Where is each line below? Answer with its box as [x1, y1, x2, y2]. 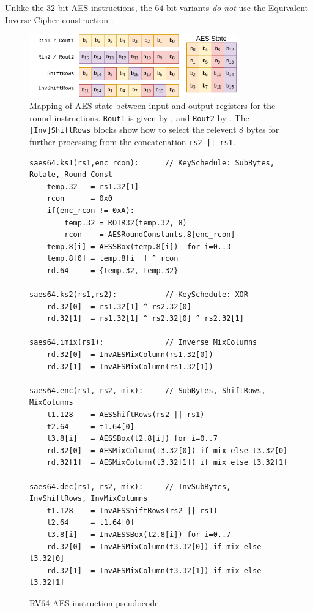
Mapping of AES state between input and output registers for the [29, 99, 276, 111]
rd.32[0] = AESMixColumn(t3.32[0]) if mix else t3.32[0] [46, 446, 288, 455]
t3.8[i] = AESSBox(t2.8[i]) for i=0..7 [46, 434, 218, 443]
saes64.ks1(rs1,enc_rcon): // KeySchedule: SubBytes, [29, 158, 274, 167]
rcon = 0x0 [46, 194, 113, 203]
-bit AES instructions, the [55, 1, 152, 13]
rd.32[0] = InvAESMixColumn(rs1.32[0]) [46, 350, 213, 359]
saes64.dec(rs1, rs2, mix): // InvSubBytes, [29, 482, 231, 491]
